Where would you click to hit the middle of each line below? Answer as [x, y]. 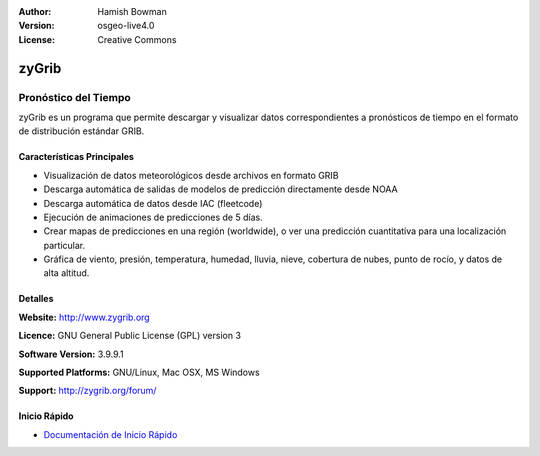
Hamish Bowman [132, 11]
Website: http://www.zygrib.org [84, 317]
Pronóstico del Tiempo [74, 97]
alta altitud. [66, 273]
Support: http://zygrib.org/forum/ [87, 391]
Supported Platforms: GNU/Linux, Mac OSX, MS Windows [139, 372]
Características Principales [76, 157]
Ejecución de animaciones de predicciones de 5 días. [153, 217]
